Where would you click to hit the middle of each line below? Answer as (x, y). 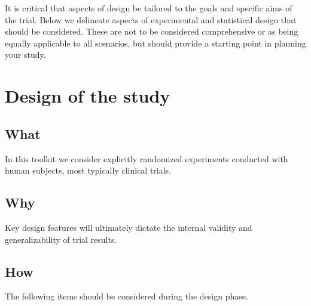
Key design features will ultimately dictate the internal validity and (129, 227)
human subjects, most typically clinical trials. (88, 170)
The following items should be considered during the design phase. (126, 296)
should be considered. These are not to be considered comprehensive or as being (152, 31)
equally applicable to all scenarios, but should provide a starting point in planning (155, 43)
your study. (25, 55)
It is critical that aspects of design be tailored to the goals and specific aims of (149, 8)
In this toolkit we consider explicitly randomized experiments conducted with (147, 158)
